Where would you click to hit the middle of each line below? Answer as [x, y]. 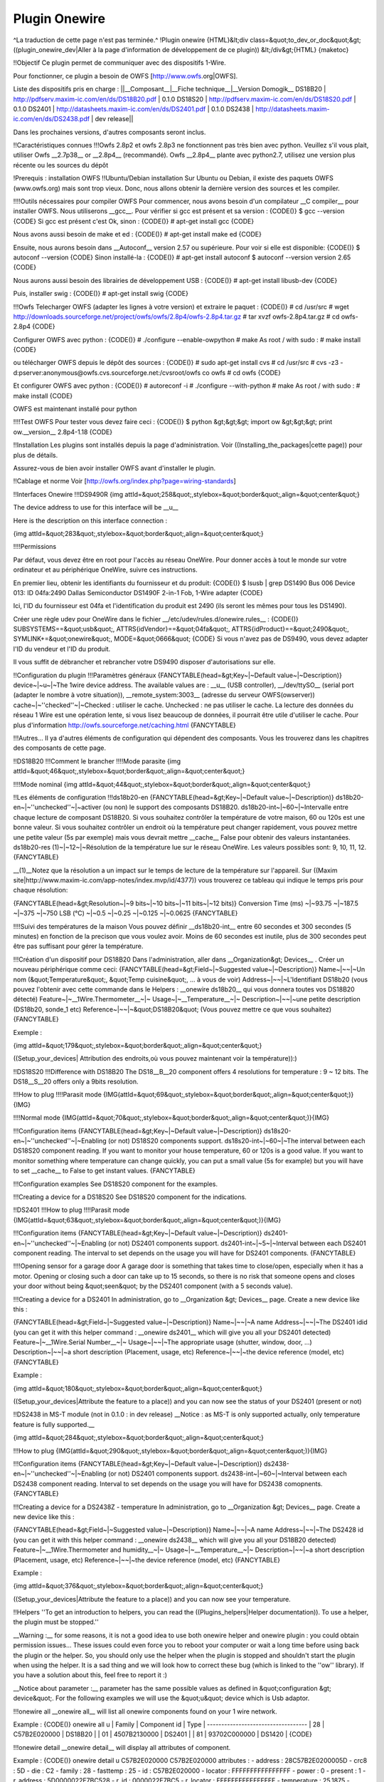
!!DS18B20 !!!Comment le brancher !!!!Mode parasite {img [97, 761]
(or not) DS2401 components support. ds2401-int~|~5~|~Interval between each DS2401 [237, 1243]
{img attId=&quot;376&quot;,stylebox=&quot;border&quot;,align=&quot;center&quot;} [138, 1586]
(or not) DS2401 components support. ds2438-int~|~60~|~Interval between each [228, 1474]
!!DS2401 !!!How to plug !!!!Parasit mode [71, 1210]
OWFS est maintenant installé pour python [75, 409]
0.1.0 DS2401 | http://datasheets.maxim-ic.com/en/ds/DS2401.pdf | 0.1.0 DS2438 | [134, 109]
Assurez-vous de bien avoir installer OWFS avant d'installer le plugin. [114, 468]
